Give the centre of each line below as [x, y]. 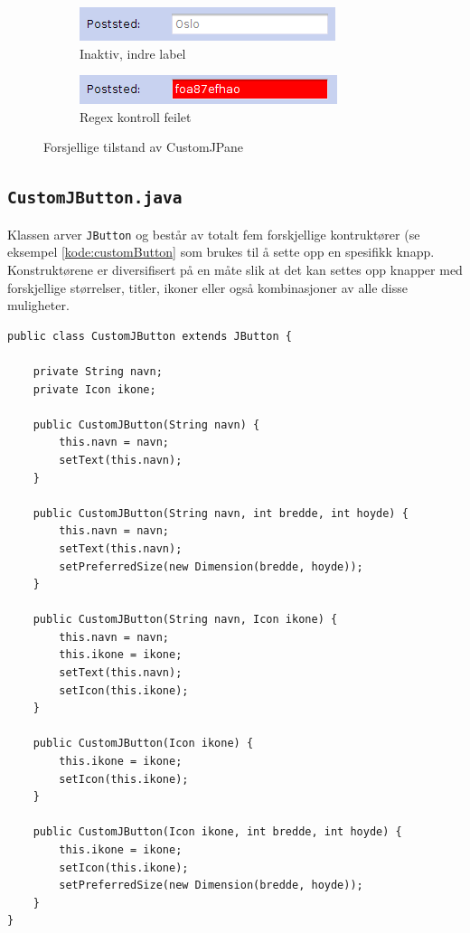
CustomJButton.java [95, 198]
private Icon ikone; [94, 389]
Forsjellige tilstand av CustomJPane [143, 147]
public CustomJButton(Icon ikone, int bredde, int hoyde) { [217, 832]
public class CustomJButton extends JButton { [150, 336]
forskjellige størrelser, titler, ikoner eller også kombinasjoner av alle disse [208, 287]
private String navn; [98, 371]
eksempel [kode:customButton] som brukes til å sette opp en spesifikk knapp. [221, 252]
